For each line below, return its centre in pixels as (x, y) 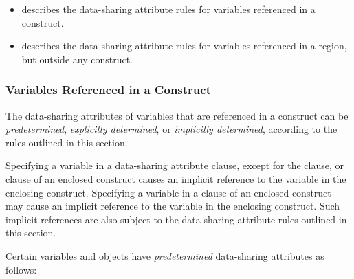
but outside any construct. (77, 59)
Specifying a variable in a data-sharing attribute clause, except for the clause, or (175, 165)
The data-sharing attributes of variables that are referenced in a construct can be (177, 115)
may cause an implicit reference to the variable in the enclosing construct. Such (173, 206)
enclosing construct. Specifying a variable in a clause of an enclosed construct (168, 192)
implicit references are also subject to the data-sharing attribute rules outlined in (176, 219)
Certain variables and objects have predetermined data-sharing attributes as (165, 255)
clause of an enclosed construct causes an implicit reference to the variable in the (176, 178)
